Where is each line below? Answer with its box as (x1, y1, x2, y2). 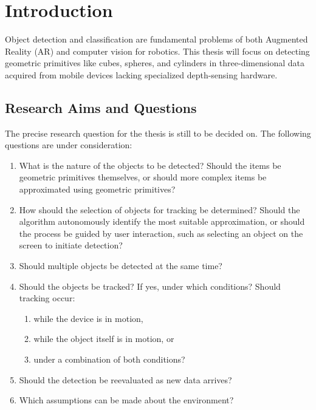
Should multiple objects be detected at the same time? (19, 259, 222, 272)
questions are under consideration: (5, 138, 132, 151)
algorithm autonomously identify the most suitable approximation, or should (19, 215, 305, 228)
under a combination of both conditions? (33, 353, 185, 366)
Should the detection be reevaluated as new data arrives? (19, 373, 232, 386)
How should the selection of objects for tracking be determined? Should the (19, 203, 300, 216)
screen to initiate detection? (19, 239, 123, 251)
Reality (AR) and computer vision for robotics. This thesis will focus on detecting (5, 44, 310, 57)
